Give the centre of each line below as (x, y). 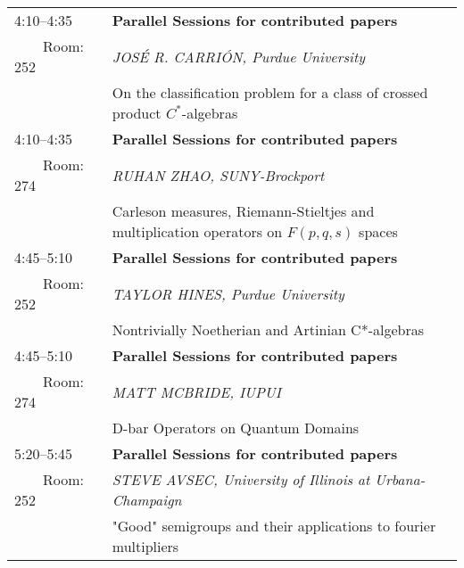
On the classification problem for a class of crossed (270, 92)
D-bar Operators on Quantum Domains (236, 428)
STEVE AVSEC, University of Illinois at (241, 479)
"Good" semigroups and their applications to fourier (274, 526)
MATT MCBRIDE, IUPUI (196, 391)
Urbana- (400, 479)
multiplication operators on (197, 231)
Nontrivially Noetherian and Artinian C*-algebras (268, 329)
